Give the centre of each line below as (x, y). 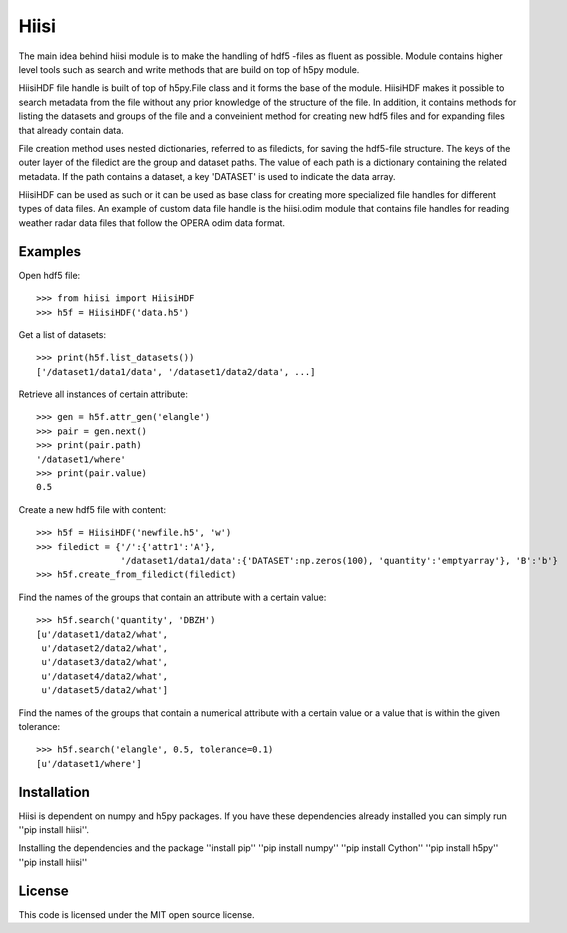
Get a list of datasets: (62, 334)
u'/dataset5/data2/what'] (105, 690)
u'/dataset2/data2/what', (105, 648)
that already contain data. (71, 130)
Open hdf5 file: (49, 275)
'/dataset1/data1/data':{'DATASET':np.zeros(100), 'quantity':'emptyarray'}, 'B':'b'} (339, 560)
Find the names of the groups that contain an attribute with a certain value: (172, 597)
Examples (50, 251)
